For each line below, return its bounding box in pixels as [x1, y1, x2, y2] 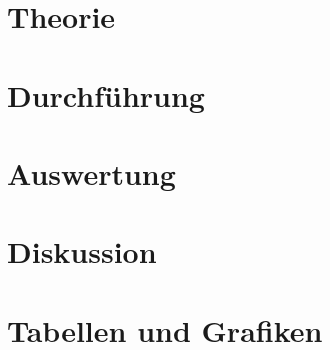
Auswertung [7, 152, 176, 193]
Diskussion [7, 231, 157, 272]
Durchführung [7, 74, 205, 115]
